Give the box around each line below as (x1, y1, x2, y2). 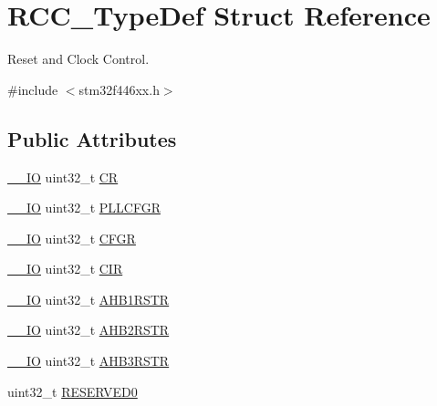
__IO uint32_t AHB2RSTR (7, 320, 170, 339)
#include (7, 79, 58, 99)
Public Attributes (7, 124, 177, 152)
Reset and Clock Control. (7, 49, 150, 68)
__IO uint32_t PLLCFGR (7, 198, 161, 217)
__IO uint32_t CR (7, 167, 119, 186)
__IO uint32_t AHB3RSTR (7, 351, 170, 370)
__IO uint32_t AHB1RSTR (7, 289, 170, 308)
